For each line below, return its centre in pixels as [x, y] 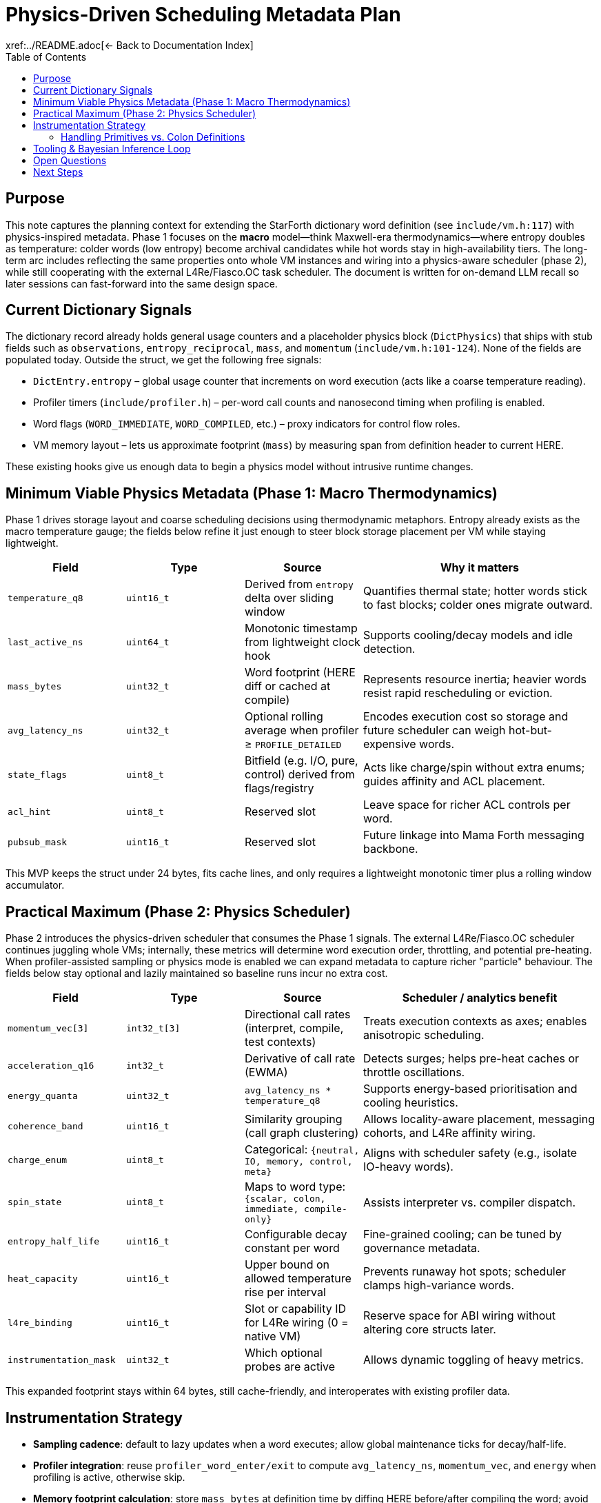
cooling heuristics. [411, 1103]
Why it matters [480, 568]
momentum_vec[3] [48, 1028]
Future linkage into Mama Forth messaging [474, 835]
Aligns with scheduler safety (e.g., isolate [470, 1153]
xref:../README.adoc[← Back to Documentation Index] [130, 45]
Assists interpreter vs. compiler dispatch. [470, 1202]
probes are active [290, 1367]
